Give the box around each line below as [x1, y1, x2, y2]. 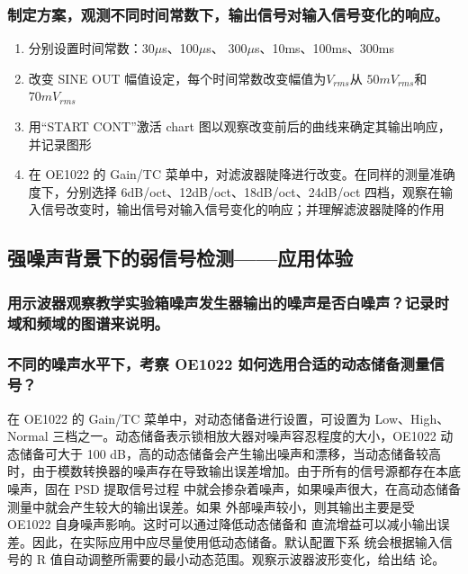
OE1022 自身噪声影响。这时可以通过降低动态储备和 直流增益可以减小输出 [7, 515, 437, 534]
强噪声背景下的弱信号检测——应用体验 [7, 244, 354, 272]
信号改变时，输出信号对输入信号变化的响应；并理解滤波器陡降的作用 [40, 200, 445, 219]
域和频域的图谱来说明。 [7, 311, 169, 334]
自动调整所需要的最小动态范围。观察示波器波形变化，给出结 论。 [62, 550, 445, 569]
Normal [7, 426, 49, 445]
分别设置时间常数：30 [28, 39, 155, 58]
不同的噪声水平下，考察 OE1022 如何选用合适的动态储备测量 [7, 353, 430, 375]
